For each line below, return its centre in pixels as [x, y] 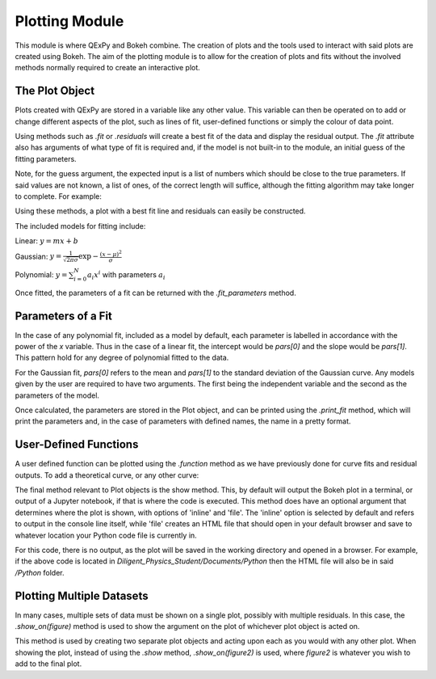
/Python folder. [40, 572]
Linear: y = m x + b [46, 241]
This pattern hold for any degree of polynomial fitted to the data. [122, 358]
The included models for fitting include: [80, 226]
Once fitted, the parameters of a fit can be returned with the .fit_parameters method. [155, 293]
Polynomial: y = [41, 274]
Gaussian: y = [38, 256]
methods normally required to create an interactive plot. [108, 68]
